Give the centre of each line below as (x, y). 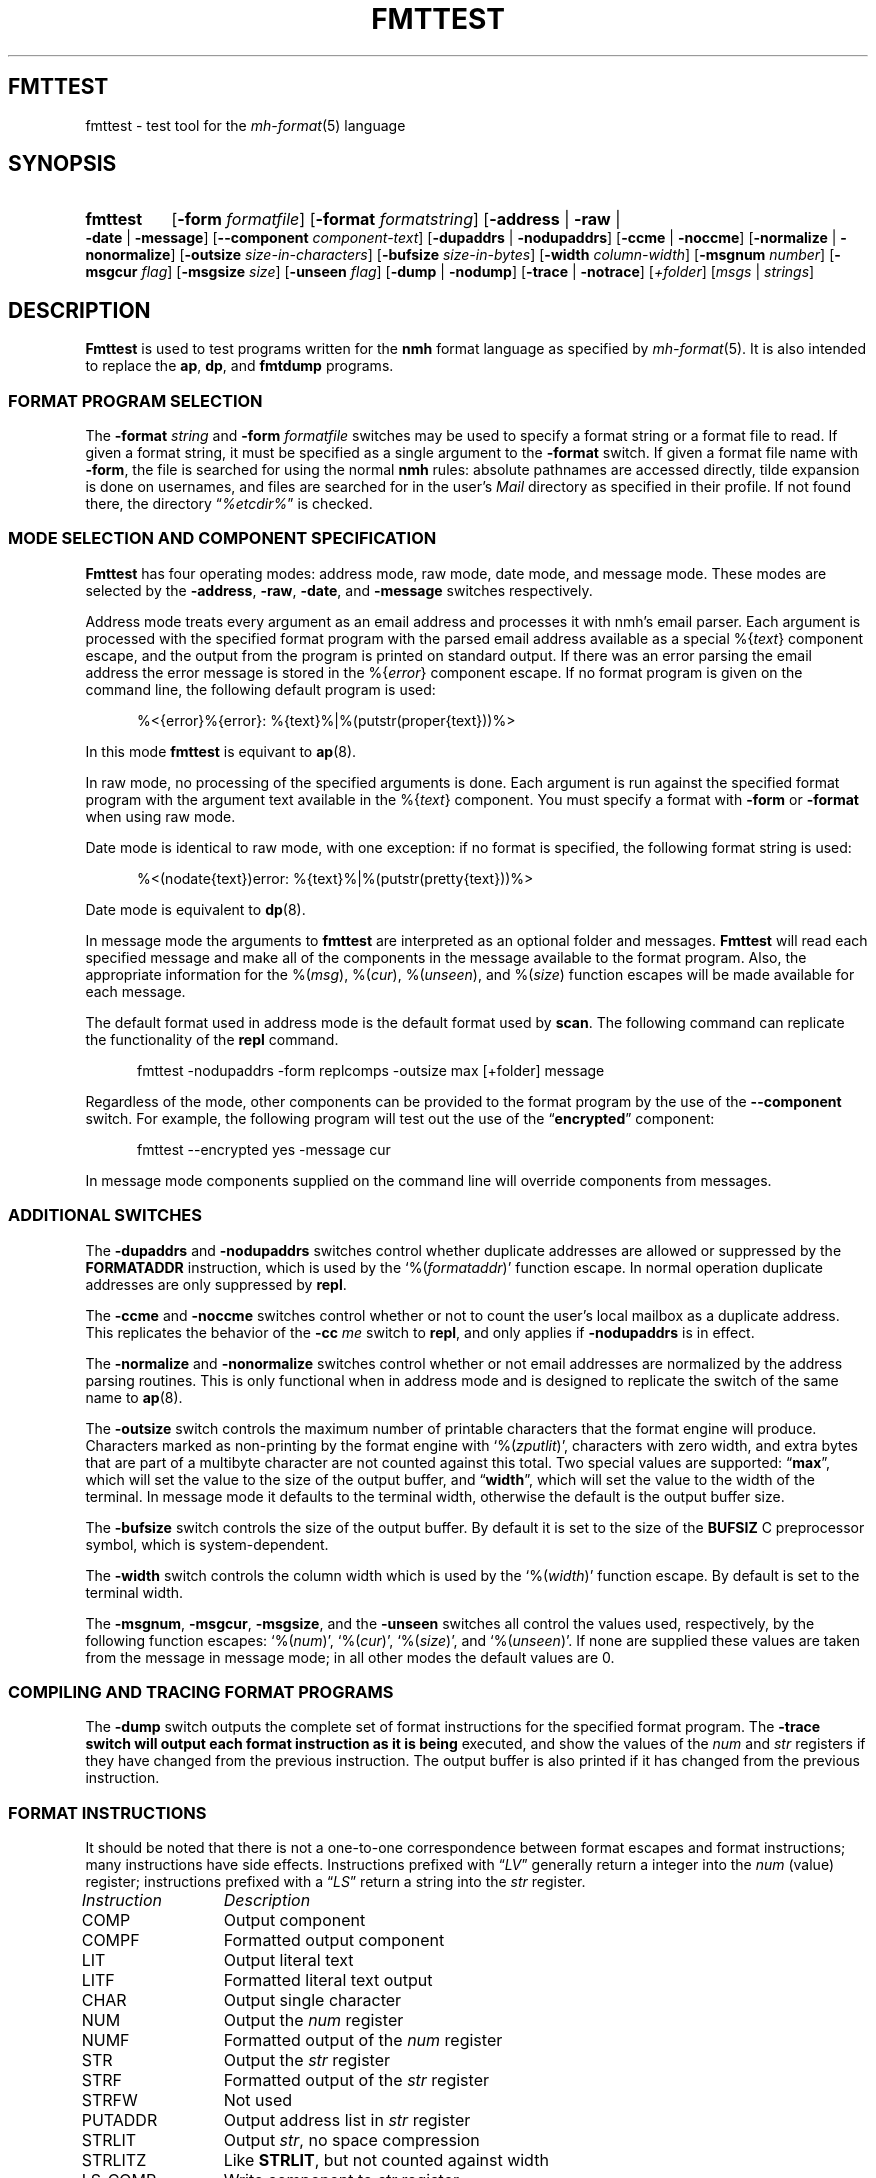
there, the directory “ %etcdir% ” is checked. (229, 504)
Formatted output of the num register (363, 2040)
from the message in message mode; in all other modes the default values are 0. (350, 1657)
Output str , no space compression (351, 2140)
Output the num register (313, 2020)
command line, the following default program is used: (260, 689)
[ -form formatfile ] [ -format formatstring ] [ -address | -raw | (396, 219)
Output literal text (288, 1960)
